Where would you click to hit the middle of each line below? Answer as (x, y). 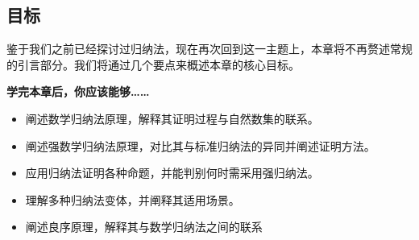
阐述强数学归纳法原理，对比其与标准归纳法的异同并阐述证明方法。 (200, 145)
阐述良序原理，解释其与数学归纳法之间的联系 (144, 227)
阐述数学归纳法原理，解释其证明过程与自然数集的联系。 (172, 118)
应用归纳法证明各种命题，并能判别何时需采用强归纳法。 (172, 173)
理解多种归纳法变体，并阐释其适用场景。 (133, 199)
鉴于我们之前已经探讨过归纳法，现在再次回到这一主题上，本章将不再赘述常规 (209, 49)
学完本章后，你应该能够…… (78, 91)
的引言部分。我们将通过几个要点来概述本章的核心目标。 (153, 64)
